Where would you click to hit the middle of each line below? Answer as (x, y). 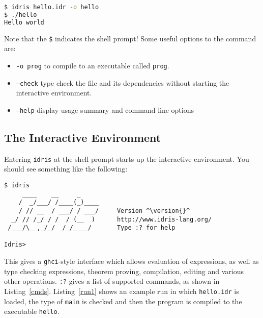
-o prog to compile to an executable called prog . (93, 65)
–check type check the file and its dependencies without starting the (123, 82)
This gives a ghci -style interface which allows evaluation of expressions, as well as (131, 261)
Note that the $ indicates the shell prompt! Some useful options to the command (130, 38)
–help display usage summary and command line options (105, 109)
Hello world (24, 22)
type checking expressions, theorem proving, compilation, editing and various (124, 271)
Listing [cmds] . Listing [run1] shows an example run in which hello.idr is (122, 291)
